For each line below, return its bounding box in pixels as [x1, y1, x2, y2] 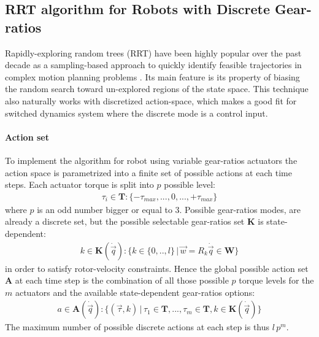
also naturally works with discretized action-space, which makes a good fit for [5, 94, 297, 107]
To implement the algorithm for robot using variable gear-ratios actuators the [5, 153, 298, 166]
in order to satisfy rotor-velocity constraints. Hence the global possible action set [5, 261, 309, 274]
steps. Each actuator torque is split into [5, 178, 154, 191]
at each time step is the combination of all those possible [15, 274, 229, 287]
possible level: [164, 178, 216, 191]
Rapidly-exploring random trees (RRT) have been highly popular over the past [5, 46, 302, 59]
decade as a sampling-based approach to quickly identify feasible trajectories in [5, 58, 302, 71]
